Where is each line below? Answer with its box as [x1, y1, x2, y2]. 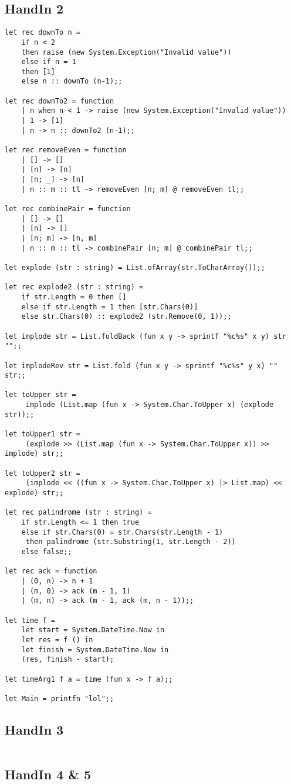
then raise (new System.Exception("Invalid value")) [21, 48, 232, 56]
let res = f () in [21, 635, 93, 644]
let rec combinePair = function [5, 205, 131, 213]
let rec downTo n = [5, 28, 80, 37]
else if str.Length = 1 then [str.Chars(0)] [21, 302, 198, 311]
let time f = [5, 616, 55, 625]
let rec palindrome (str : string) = [5, 508, 152, 517]
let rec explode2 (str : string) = [5, 283, 144, 292]
